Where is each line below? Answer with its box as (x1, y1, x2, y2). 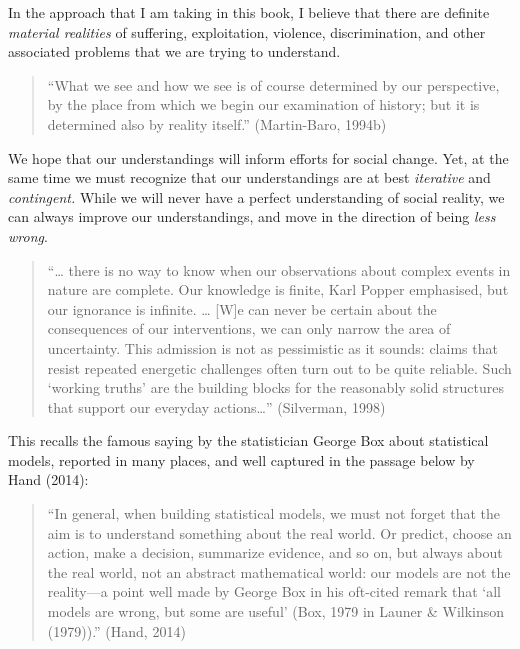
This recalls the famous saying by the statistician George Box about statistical (8, 430, 489, 451)
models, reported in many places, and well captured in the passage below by (8, 449, 475, 470)
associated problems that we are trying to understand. (8, 41, 341, 62)
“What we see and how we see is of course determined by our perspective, (47, 74, 500, 95)
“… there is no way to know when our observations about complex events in (47, 259, 511, 280)
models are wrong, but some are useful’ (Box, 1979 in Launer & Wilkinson (47, 601, 505, 622)
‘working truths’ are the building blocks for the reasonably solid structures (47, 377, 504, 398)
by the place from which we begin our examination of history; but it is (47, 94, 480, 115)
